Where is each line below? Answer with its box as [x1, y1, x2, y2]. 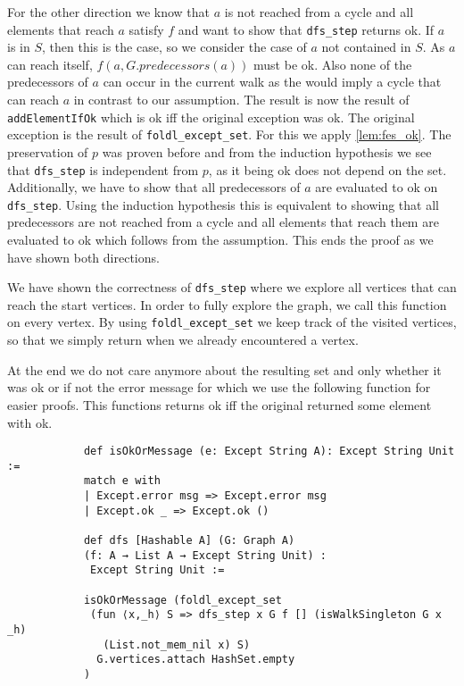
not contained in [321, 38, 411, 56]
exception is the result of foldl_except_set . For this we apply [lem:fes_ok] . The [7, 125, 452, 144]
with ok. [7, 413, 53, 431]
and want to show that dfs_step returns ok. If [178, 20, 435, 38]
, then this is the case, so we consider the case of [42, 38, 307, 56]
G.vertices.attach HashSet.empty [96, 653, 295, 666]
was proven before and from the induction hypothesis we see [102, 142, 432, 161]
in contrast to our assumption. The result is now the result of [73, 90, 410, 109]
